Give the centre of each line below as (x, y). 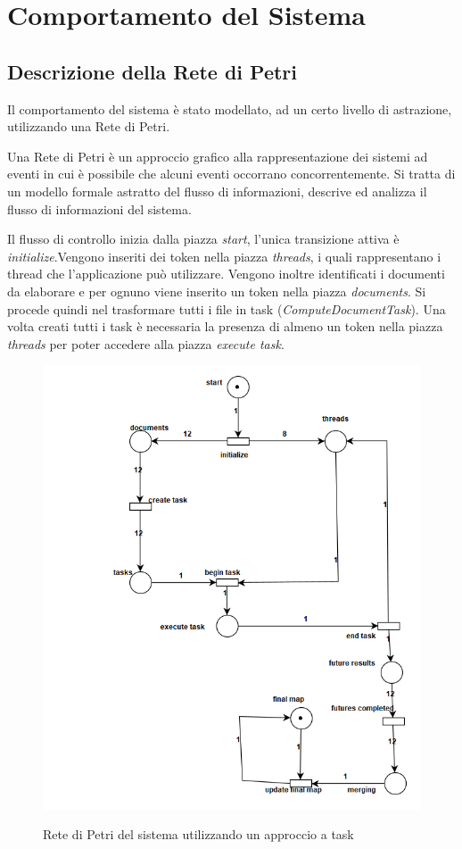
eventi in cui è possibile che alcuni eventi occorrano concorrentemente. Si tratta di (231, 174)
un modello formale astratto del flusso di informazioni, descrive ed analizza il (217, 191)
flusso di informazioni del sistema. (99, 208)
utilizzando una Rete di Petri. (89, 126)
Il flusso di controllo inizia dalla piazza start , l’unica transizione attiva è (203, 239)
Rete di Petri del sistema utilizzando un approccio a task (198, 834)
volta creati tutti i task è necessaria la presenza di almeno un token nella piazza (225, 326)
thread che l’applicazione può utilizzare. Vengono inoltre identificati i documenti (226, 274)
